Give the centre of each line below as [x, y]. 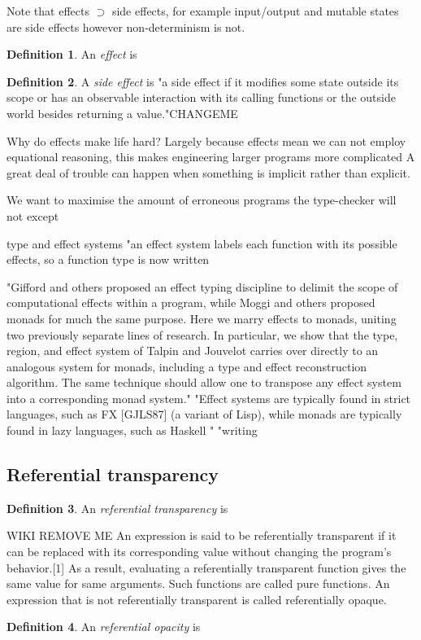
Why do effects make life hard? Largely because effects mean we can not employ [206, 140]
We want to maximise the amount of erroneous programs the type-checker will [202, 200]
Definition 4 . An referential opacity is [104, 627]
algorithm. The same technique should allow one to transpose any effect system [204, 382]
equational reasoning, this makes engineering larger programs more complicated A [211, 157]
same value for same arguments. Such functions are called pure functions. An [198, 583]
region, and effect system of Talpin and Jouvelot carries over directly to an [193, 351]
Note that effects [48, 11]
